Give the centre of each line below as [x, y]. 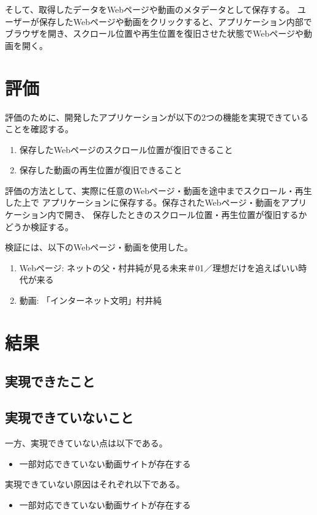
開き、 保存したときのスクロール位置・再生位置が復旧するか [186, 215]
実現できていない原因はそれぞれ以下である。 [95, 484]
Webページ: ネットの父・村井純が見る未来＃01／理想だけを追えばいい [159, 267]
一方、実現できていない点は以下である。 [86, 442]
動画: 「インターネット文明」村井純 [91, 300]
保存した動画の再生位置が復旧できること [101, 170]
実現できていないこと [69, 417]
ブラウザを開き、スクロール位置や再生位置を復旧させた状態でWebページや [154, 33]
